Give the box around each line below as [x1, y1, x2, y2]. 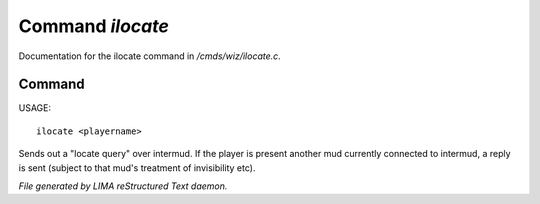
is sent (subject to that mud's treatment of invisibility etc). [18, 161, 256, 174]
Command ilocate [18, 15, 169, 37]
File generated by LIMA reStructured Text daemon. [18, 180, 228, 192]
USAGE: [18, 102, 52, 114]
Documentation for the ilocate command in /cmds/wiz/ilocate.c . [18, 50, 282, 62]
